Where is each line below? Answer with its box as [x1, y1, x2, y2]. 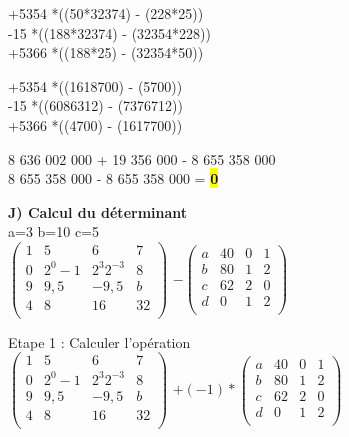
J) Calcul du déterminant [8, 201, 188, 222]
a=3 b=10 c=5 [8, 221, 99, 242]
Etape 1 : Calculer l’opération [8, 331, 191, 352]
